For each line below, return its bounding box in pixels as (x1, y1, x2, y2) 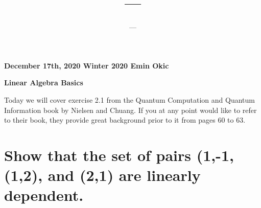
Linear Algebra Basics (4, 77, 83, 88)
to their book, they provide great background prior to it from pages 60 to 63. (4, 114, 246, 125)
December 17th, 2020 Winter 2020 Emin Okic (4, 60, 169, 71)
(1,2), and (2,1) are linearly (4, 165, 201, 186)
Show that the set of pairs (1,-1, (4, 144, 234, 165)
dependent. (4, 184, 84, 205)
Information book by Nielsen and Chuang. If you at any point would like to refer (4, 104, 257, 115)
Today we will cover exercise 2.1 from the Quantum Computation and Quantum (4, 94, 255, 105)
